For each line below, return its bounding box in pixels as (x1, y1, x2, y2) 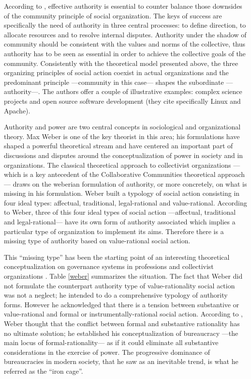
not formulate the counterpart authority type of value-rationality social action (4, 280, 235, 290)
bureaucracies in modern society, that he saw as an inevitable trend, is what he (4, 356, 238, 366)
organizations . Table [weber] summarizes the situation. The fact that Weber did (4, 271, 243, 281)
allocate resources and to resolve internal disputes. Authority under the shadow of (4, 29, 247, 39)
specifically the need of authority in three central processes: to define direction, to (4, 20, 246, 30)
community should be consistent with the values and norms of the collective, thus (4, 39, 246, 49)
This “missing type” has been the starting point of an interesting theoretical (4, 252, 230, 262)
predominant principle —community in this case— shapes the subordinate (4, 77, 224, 87)
